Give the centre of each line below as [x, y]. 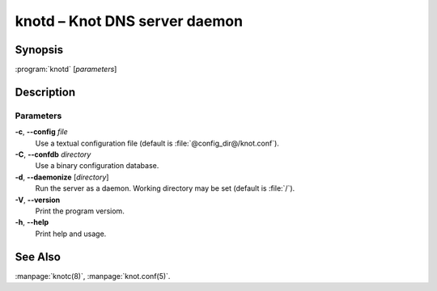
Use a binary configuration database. [97, 166]
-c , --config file [41, 132]
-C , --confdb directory [53, 154]
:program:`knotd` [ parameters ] [66, 70]
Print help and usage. [71, 234]
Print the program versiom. [80, 211]
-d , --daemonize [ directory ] [62, 177]
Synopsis [39, 50]
